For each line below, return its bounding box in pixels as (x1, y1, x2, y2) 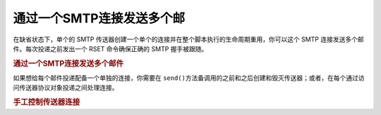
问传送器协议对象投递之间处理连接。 (13, 83, 119, 92)
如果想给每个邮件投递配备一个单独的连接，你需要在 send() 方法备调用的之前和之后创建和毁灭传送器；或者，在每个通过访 (13, 74, 365, 82)
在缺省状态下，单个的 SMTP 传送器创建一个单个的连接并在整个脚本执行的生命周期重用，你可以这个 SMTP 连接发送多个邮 (13, 35, 364, 43)
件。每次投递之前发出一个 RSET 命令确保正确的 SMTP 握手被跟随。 (13, 44, 208, 53)
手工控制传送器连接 (13, 97, 80, 107)
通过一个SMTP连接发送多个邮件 (13, 58, 124, 68)
